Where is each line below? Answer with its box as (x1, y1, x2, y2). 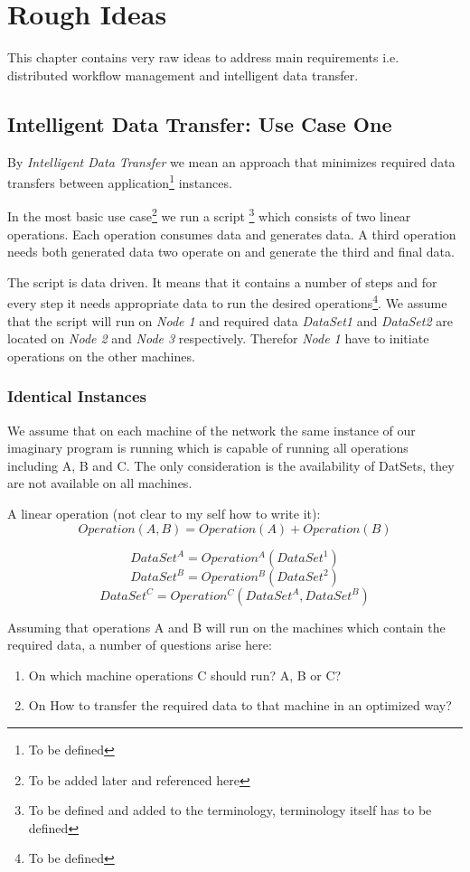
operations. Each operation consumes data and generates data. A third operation (7, 224, 456, 243)
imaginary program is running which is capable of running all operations (7, 438, 409, 457)
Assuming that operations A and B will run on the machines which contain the (7, 617, 446, 636)
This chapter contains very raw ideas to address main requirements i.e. (7, 48, 399, 67)
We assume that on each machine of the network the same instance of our (7, 420, 416, 439)
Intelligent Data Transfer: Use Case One (7, 109, 392, 137)
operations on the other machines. (7, 346, 195, 365)
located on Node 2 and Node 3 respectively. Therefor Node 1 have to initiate (7, 329, 429, 348)
